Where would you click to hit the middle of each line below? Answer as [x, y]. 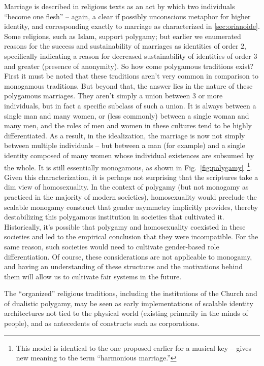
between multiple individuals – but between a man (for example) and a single [125, 145]
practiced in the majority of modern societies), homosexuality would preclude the [130, 196]
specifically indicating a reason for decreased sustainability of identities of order [128, 56]
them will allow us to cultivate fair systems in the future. [93, 276]
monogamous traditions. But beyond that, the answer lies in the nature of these [128, 85]
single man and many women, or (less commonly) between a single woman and [127, 115]
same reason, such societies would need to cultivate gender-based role [112, 246]
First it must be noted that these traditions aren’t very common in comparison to [131, 76]
